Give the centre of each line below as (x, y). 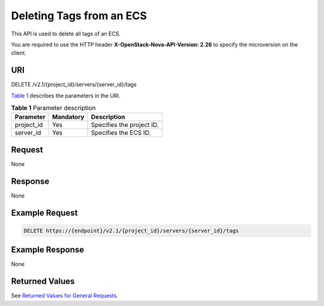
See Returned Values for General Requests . (64, 296)
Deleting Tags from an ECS (79, 16)
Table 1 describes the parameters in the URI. (66, 96)
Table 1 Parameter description (53, 108)
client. (19, 53)
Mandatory (68, 117)
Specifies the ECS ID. (121, 133)
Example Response (47, 250)
